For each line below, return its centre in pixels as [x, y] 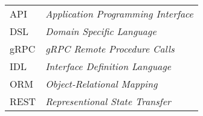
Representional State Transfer [108, 101]
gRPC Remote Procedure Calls [110, 49]
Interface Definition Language [108, 66]
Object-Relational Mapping [101, 84]
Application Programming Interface [119, 14]
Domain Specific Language [101, 31]
